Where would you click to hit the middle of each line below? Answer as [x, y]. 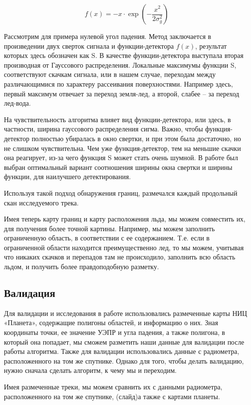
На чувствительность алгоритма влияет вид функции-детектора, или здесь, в [117, 119]
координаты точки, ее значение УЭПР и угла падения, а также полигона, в [115, 332]
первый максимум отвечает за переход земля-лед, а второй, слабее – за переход [122, 93]
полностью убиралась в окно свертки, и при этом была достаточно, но [136, 138]
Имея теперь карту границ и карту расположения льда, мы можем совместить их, [125, 219]
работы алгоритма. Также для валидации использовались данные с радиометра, [122, 351]
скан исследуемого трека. [41, 202]
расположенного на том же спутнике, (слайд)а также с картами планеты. [112, 396]
